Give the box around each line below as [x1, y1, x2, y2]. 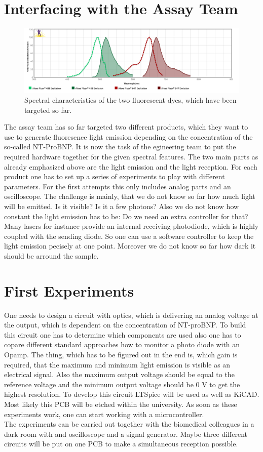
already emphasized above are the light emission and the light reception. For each [4, 161, 257, 172]
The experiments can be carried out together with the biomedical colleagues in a [4, 419, 254, 429]
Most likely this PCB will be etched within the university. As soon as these [4, 399, 237, 409]
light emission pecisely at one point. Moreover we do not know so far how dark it [4, 240, 256, 251]
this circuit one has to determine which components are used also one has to [4, 329, 241, 340]
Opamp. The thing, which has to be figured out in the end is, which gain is [4, 349, 238, 360]
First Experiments [4, 280, 134, 301]
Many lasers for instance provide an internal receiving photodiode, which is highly [4, 221, 259, 231]
